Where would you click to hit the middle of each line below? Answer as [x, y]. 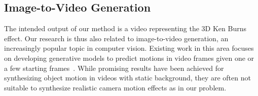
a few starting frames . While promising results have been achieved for [114, 68]
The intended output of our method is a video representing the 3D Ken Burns [125, 28]
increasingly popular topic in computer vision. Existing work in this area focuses [129, 48]
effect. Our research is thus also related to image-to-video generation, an [116, 38]
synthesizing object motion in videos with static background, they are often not [127, 78]
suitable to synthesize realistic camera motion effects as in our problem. [115, 87]
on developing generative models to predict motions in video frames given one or [129, 58]
